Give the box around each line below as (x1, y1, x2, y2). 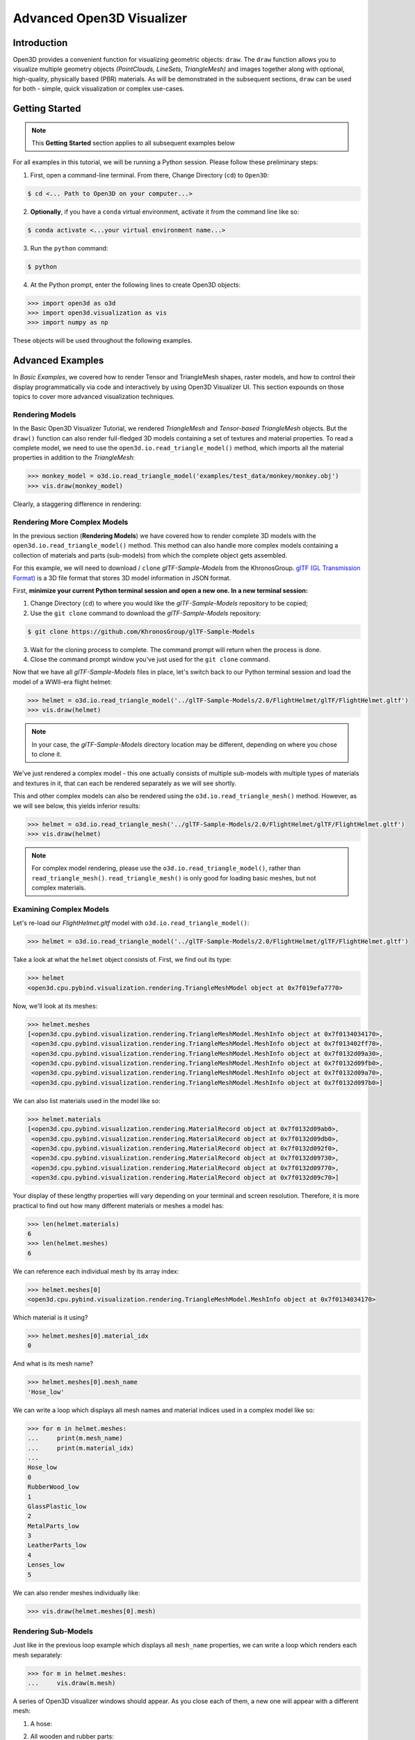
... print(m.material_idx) (27, 1444, 135, 1452)
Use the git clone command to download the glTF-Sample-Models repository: (30, 609, 261, 617)
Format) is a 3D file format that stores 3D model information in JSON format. (13, 574, 231, 582)
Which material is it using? (13, 1313, 88, 1322)
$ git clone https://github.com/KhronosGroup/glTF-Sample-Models (27, 627, 255, 635)
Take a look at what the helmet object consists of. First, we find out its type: (13, 956, 232, 964)
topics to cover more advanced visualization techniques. (13, 393, 175, 401)
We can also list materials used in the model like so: (13, 1096, 161, 1105)
